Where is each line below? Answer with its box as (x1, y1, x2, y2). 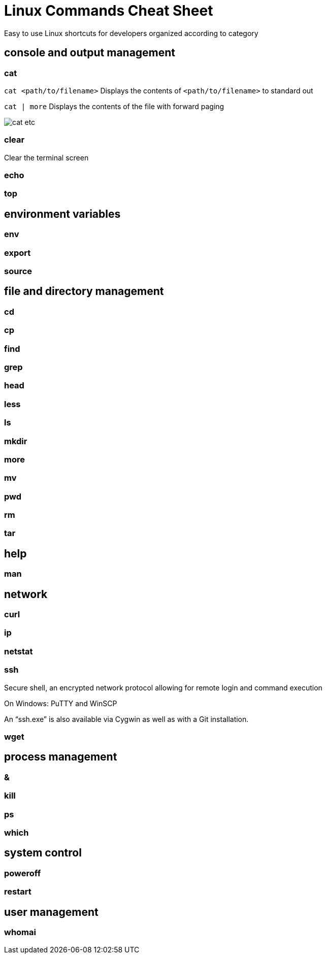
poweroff (4, 868, 41, 878)
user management (4, 905, 99, 918)
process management (4, 750, 117, 764)
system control (4, 846, 82, 860)
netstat (4, 646, 33, 656)
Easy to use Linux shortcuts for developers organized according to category (4, 28, 258, 38)
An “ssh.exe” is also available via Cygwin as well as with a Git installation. (4, 714, 249, 723)
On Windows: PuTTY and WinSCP (4, 699, 117, 708)
